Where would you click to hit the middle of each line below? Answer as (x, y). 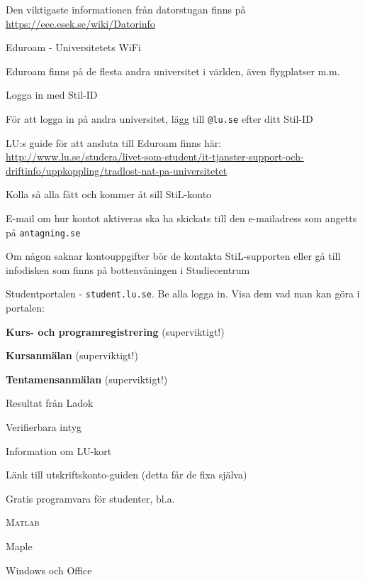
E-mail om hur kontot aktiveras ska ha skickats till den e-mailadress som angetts (181, 218)
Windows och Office (49, 570)
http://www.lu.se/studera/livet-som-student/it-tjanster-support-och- (155, 157)
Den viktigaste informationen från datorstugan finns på (126, 9)
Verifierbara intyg (44, 427)
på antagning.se (43, 232)
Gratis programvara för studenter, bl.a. (90, 498)
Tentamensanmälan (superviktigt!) (87, 379)
